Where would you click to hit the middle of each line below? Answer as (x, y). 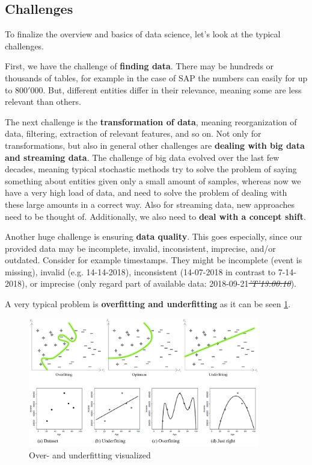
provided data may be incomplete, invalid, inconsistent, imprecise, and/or (140, 248)
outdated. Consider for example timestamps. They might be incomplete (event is (154, 260)
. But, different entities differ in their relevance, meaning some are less (172, 89)
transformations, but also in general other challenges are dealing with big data (155, 145)
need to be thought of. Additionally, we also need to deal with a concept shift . (155, 216)
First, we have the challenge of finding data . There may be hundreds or (139, 66)
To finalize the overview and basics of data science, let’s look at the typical (143, 34)
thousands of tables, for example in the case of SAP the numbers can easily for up (156, 77)
